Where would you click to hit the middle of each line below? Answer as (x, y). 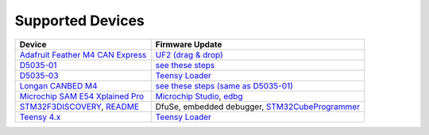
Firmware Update (189, 44)
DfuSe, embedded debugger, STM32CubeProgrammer (258, 107)
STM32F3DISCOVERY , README (79, 107)
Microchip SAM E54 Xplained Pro (82, 96)
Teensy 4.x (40, 117)
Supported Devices (79, 21)
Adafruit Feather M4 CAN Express (83, 54)
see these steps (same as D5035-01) (224, 85)
